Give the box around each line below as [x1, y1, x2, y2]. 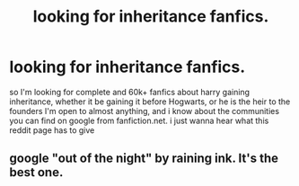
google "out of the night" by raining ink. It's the [9, 151, 279, 166]
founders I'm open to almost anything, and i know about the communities [9, 105, 280, 116]
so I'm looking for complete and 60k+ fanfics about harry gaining [9, 86, 250, 97]
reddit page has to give [9, 124, 95, 136]
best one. [9, 164, 64, 181]
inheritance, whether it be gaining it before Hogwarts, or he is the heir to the [9, 96, 291, 107]
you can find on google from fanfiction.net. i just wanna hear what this [9, 115, 269, 126]
